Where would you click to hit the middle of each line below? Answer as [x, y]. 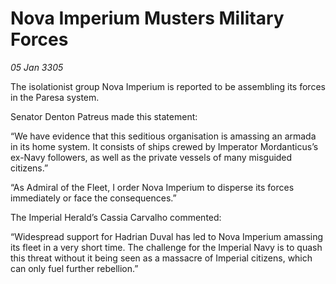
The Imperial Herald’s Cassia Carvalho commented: [116, 217]
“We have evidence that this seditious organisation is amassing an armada [163, 136]
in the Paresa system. [55, 97]
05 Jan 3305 [37, 67]
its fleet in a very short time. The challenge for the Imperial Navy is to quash [166, 247]
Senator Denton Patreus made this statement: [104, 116]
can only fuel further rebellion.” [74, 268]
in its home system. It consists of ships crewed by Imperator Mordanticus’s [164, 146]
